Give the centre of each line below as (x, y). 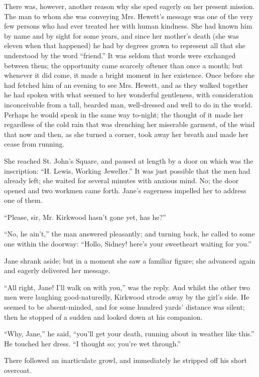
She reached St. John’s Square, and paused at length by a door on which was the (129, 160)
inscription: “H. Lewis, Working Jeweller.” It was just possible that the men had (127, 170)
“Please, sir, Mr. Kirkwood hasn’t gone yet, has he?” (85, 217)
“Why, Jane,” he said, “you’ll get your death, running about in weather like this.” (129, 334)
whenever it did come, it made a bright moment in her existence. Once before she (129, 75)
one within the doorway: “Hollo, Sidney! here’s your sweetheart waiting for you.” (128, 244)
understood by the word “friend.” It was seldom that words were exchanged (120, 55)
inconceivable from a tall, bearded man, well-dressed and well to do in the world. (128, 104)
